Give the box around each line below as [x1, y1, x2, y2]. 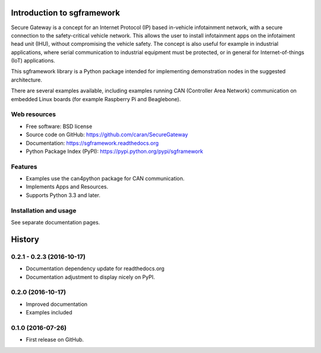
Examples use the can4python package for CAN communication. [26, 175, 185, 182]
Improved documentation [26, 301, 88, 308]
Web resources [11, 110, 56, 118]
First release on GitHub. [26, 336, 84, 343]
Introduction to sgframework [11, 8, 120, 18]
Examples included [26, 309, 73, 316]
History [11, 234, 40, 244]
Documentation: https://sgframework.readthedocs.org [26, 139, 159, 146]
